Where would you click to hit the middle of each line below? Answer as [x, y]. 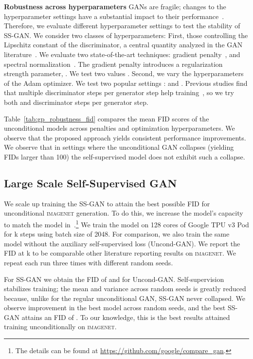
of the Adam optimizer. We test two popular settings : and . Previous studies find [126, 83]
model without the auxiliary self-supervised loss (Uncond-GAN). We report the [122, 243]
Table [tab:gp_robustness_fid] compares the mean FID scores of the [107, 118]
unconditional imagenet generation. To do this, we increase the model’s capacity [124, 213]
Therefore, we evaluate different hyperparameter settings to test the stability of [122, 26]
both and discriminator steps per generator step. [76, 102]
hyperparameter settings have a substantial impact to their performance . [114, 16]
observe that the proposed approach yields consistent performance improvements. [125, 137]
